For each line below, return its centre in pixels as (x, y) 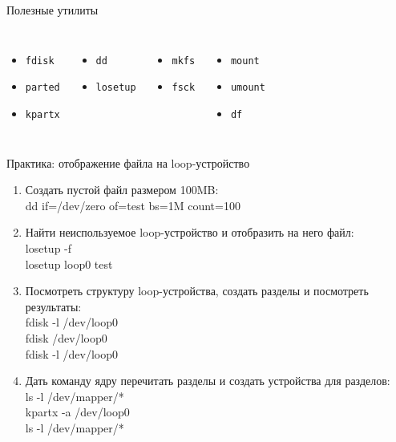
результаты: (53, 306)
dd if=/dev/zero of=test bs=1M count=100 (133, 205)
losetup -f (48, 247)
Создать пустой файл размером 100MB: (122, 190)
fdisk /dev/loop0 (66, 337)
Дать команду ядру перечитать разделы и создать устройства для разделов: (208, 381)
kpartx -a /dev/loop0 (77, 412)
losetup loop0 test (69, 264)
